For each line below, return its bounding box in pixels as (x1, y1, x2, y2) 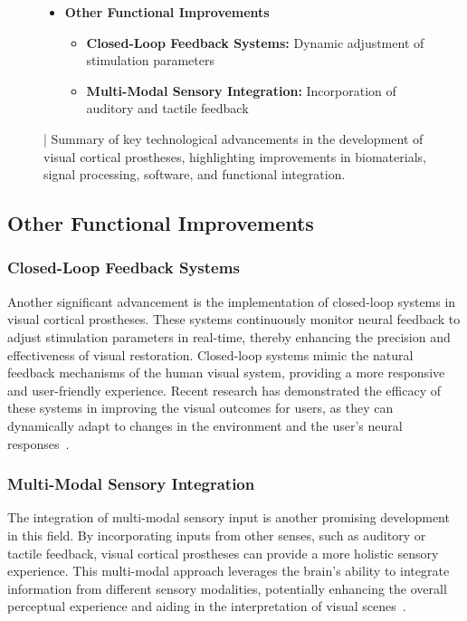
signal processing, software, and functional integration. (43, 165, 346, 184)
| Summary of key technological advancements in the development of (43, 129, 424, 148)
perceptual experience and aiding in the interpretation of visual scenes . (7, 597, 406, 616)
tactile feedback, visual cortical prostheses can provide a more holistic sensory (7, 543, 439, 562)
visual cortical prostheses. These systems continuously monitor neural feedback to (7, 310, 461, 329)
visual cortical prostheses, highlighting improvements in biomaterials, (43, 147, 426, 166)
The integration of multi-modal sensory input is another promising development (7, 508, 450, 527)
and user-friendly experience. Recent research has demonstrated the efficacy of (7, 380, 442, 399)
